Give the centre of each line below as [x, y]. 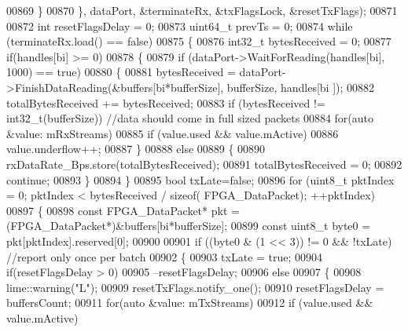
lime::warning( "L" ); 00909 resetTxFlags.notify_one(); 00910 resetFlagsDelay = [195, 287]
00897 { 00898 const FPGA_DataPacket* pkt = [123, 210]
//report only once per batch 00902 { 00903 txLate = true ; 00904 [165, 256]
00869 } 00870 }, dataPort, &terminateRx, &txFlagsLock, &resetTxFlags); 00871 [202, 10]
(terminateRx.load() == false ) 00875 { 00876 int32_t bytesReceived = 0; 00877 [199, 41]
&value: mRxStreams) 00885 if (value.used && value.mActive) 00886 [173, 133]
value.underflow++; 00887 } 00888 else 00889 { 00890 [136, 149]
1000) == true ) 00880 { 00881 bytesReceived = [121, 72]
